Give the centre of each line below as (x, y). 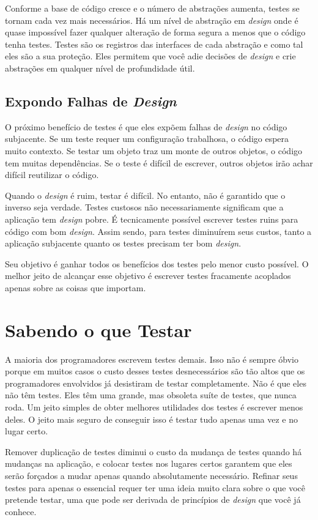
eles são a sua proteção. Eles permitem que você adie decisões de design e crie (150, 56)
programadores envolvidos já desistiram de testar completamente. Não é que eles (156, 383)
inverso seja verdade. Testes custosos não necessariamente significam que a (144, 207)
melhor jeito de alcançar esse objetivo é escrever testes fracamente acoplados (148, 276)
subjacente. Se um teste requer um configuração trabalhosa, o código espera (147, 139)
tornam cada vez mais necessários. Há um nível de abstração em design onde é (152, 20)
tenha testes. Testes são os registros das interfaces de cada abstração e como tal (154, 44)
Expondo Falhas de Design (91, 101)
